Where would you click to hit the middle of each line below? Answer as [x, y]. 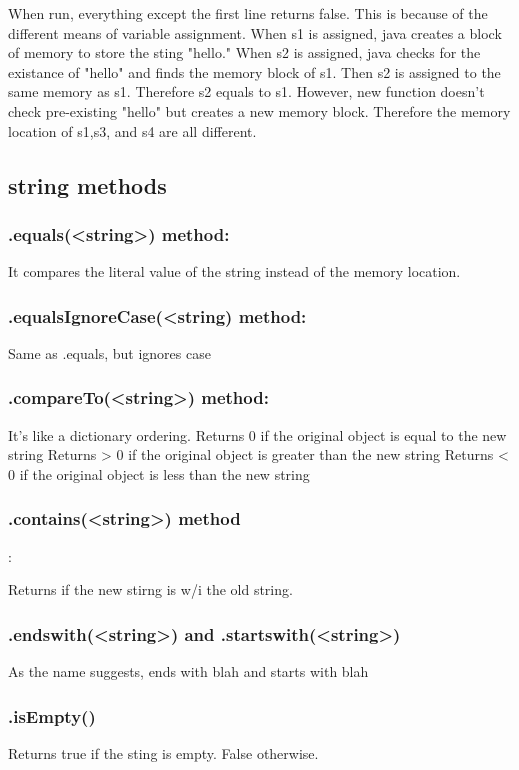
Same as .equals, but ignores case [109, 352]
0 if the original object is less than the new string [159, 473]
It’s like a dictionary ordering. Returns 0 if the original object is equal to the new [257, 434]
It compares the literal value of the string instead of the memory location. [234, 271]
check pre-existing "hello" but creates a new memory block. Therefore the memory [259, 110]
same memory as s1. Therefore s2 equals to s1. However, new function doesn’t [246, 91]
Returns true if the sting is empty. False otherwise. [163, 753]
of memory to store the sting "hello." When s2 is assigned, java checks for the [244, 52]
